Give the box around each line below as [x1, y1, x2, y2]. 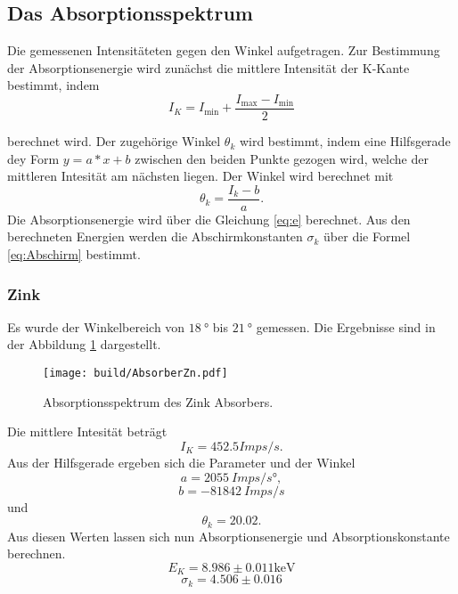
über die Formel [323, 227, 411, 246]
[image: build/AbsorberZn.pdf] [43, 367, 228, 380]
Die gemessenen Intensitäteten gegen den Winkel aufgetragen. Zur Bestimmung [7, 41, 440, 60]
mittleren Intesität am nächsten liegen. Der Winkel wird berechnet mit [7, 167, 394, 185]
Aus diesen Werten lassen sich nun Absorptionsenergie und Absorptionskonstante [7, 526, 450, 545]
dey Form [7, 149, 60, 167]
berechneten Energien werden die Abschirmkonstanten [7, 227, 303, 246]
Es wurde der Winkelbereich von [7, 317, 185, 336]
